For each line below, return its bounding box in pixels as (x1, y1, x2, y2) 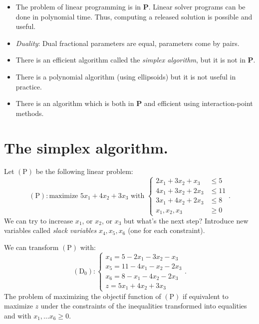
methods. (15, 107, 44, 118)
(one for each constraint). (128, 225, 205, 235)
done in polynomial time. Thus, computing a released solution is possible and (15, 11, 253, 21)
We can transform (4, 241, 59, 252)
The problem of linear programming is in (15, 1, 141, 11)
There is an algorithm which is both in (15, 98, 134, 108)
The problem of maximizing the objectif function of (4, 290, 161, 301)
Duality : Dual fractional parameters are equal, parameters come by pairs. (15, 37, 240, 48)
